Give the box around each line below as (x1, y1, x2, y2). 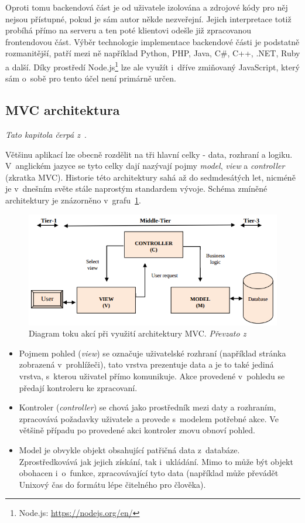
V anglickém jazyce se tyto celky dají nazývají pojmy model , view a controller (5, 159, 285, 172)
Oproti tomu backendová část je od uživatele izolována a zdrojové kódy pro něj (5, 1, 288, 13)
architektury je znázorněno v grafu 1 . (5, 193, 141, 206)
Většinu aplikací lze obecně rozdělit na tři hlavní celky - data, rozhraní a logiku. (5, 148, 293, 160)
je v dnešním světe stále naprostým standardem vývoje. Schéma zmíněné (5, 182, 268, 195)
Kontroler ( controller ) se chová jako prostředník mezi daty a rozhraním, (19, 401, 276, 413)
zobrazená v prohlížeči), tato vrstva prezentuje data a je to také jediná (19, 358, 274, 371)
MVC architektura (5, 101, 120, 119)
